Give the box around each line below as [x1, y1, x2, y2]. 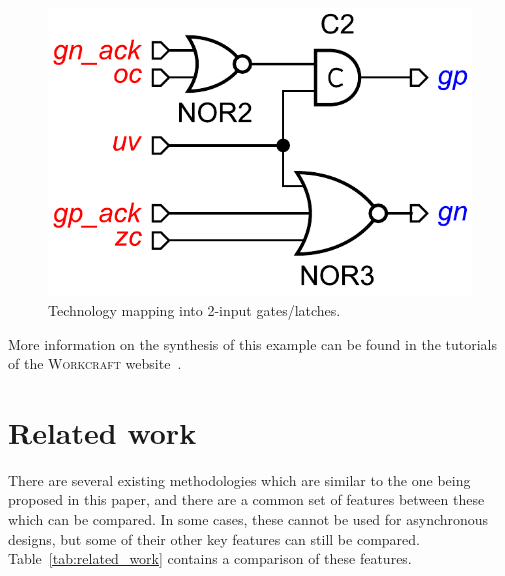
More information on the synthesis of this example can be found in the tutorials [8, 333, 497, 354]
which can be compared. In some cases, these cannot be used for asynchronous [8, 509, 489, 529]
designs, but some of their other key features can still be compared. [8, 528, 420, 549]
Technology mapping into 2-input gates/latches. [48, 299, 341, 320]
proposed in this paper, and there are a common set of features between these [8, 489, 485, 510]
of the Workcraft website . [8, 353, 182, 374]
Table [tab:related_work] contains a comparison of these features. [8, 548, 412, 569]
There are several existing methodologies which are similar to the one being [8, 469, 471, 490]
